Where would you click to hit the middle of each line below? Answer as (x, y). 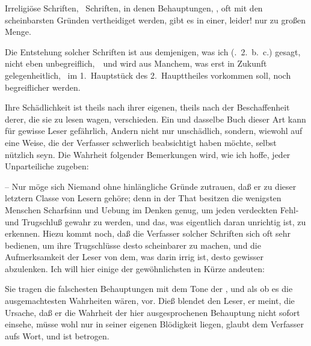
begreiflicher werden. (43, 87)
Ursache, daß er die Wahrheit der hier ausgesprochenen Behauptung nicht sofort (152, 312)
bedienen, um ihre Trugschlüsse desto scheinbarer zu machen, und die (133, 245)
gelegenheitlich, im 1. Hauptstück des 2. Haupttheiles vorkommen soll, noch (148, 75)
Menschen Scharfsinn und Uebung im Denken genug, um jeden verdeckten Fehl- (152, 209)
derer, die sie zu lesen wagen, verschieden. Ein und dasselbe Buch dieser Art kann (155, 119)
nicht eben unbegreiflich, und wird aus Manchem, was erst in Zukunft (136, 63)
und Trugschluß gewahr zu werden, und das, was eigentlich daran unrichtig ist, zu (155, 221)
